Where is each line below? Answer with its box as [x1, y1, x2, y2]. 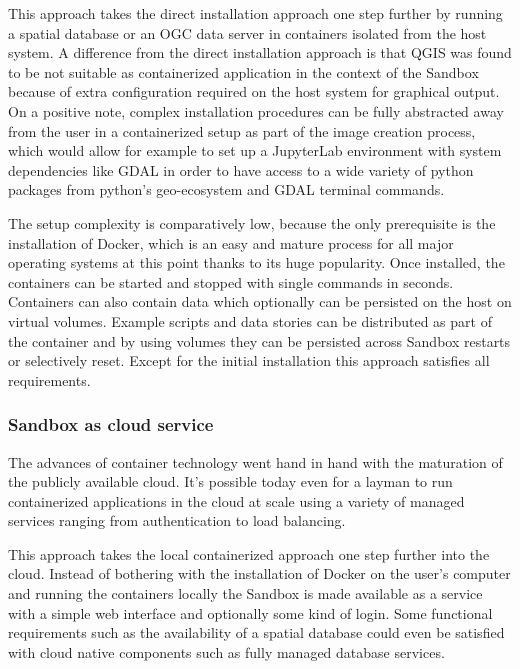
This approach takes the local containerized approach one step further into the [8, 543, 490, 564]
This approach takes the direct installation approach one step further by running [8, 3, 503, 23]
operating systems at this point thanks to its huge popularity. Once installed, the [8, 252, 505, 273]
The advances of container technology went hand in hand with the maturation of [8, 451, 503, 472]
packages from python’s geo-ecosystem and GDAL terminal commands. [8, 179, 445, 200]
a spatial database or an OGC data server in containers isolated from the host [8, 22, 487, 43]
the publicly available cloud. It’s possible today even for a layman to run [8, 471, 453, 492]
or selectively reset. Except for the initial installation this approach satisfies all [8, 350, 490, 371]
